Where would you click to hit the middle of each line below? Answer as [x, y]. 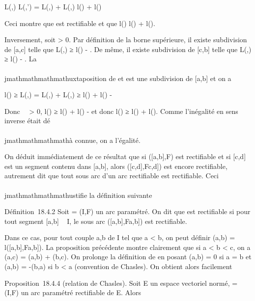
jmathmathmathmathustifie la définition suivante [78, 195]
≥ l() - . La [21, 59]
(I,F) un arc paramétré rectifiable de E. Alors [73, 292]
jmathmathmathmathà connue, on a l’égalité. [72, 140]
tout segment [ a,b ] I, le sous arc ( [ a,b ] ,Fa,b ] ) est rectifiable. [96, 221]
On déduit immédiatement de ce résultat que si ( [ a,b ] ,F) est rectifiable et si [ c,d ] [125, 156]
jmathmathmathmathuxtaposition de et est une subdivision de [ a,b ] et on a [118, 78]
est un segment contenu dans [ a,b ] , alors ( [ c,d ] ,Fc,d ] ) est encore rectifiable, [116, 166]
